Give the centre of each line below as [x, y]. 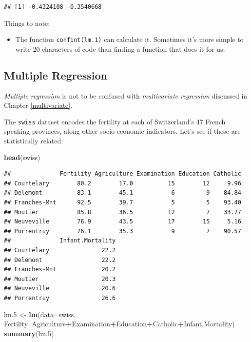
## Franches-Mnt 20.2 [60, 270]
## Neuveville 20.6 [60, 289]
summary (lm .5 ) [29, 333]
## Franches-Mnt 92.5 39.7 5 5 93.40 [123, 203]
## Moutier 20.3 [60, 279]
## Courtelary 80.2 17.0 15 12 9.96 [123, 183]
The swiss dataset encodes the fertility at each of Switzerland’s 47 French [115, 121]
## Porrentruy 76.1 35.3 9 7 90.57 [123, 231]
